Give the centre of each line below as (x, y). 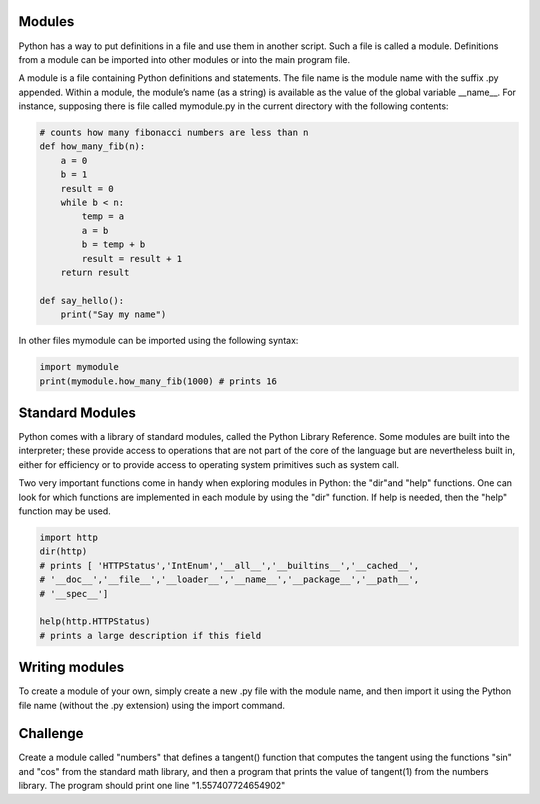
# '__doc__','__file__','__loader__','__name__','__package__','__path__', (229, 579)
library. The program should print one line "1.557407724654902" (152, 786)
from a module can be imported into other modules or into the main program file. (184, 59)
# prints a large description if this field (150, 635)
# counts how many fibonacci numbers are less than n (174, 133)
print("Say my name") (113, 314)
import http (69, 537)
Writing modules (71, 667)
